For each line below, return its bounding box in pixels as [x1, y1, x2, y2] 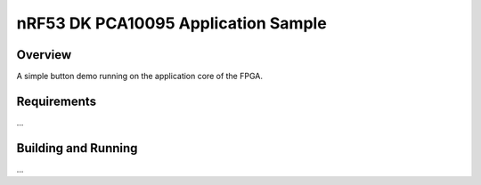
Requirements [16, 93, 97, 109]
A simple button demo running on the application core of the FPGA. [16, 71, 263, 82]
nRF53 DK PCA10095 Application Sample [16, 13, 327, 33]
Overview [16, 47, 72, 62]
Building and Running [16, 141, 138, 156]
